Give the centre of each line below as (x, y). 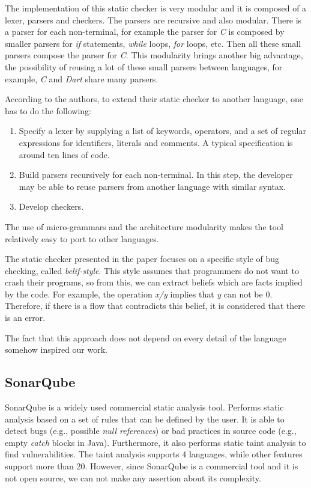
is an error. (25, 318)
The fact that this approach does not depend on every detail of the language (146, 337)
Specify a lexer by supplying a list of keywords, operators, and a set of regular (162, 131)
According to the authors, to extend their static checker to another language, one (154, 99)
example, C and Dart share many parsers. (82, 78)
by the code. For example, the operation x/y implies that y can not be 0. (139, 294)
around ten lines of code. (64, 154)
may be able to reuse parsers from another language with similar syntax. (152, 186)
